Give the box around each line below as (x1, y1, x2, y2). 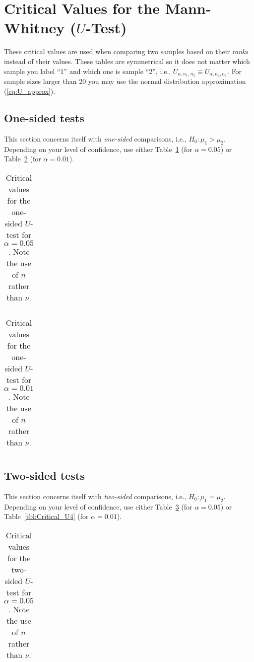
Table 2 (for (4, 153, 41, 164)
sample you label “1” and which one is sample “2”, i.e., (4, 66, 171, 76)
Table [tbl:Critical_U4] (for (4, 511, 89, 521)
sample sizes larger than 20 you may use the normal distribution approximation (4, 76, 246, 86)
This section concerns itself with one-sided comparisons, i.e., (4, 133, 187, 144)
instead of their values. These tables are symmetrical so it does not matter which (4, 56, 250, 66)
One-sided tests (4, 110, 84, 125)
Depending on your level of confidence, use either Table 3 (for (4, 501, 192, 512)
